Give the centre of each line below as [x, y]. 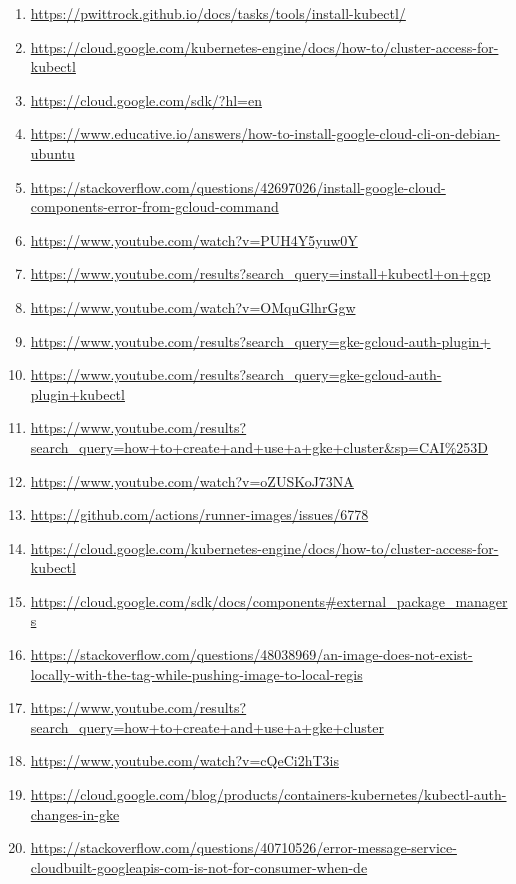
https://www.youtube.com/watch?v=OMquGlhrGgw [193, 306]
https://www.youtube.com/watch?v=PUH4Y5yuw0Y [194, 239]
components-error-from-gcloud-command [154, 206]
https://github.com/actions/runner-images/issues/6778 [199, 514]
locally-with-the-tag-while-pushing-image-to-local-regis [196, 673]
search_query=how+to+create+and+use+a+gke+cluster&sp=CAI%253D [259, 446]
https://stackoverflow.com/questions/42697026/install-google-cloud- [238, 186]
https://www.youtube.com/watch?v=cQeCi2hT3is [184, 760]
